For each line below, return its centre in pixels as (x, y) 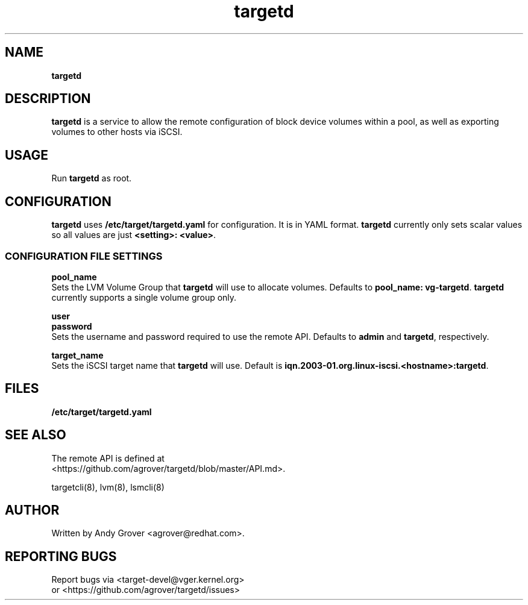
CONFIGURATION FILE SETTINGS (84, 256)
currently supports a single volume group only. (144, 297)
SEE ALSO (36, 435)
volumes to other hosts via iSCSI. (117, 132)
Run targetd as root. (92, 178)
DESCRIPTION (48, 99)
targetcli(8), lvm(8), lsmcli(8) (108, 487)
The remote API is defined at (108, 458)
